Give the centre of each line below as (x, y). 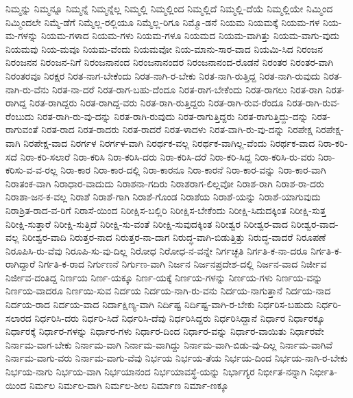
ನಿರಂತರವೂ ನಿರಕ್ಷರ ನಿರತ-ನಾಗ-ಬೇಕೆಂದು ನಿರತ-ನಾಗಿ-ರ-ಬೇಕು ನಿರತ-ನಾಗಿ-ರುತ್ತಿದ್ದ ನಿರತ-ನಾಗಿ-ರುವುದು (163, 75)
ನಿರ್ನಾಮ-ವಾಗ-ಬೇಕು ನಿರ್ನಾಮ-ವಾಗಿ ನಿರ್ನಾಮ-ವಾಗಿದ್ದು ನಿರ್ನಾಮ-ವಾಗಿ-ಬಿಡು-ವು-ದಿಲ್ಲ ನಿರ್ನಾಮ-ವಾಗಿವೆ (169, 344)
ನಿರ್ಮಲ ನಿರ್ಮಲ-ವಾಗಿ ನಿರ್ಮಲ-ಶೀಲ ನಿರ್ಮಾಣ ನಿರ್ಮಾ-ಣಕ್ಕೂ (129, 385)
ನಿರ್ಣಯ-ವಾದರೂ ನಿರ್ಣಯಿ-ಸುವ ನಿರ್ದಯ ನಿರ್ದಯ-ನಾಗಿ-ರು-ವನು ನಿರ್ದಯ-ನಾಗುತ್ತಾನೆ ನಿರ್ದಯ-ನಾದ (168, 291)
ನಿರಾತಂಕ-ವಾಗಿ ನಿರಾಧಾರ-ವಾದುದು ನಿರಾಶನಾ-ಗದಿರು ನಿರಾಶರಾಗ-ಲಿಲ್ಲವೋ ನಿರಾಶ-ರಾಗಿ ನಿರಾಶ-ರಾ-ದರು (165, 183)
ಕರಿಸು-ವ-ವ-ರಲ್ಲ (32, 170)
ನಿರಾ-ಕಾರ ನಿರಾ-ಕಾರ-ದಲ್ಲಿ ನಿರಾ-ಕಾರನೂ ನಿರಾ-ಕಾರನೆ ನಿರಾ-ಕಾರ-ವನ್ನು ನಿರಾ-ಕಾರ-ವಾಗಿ (193, 170)
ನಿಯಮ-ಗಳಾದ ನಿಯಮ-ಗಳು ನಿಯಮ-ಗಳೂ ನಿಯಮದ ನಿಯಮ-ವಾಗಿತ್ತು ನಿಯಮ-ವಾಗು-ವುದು (190, 35)
